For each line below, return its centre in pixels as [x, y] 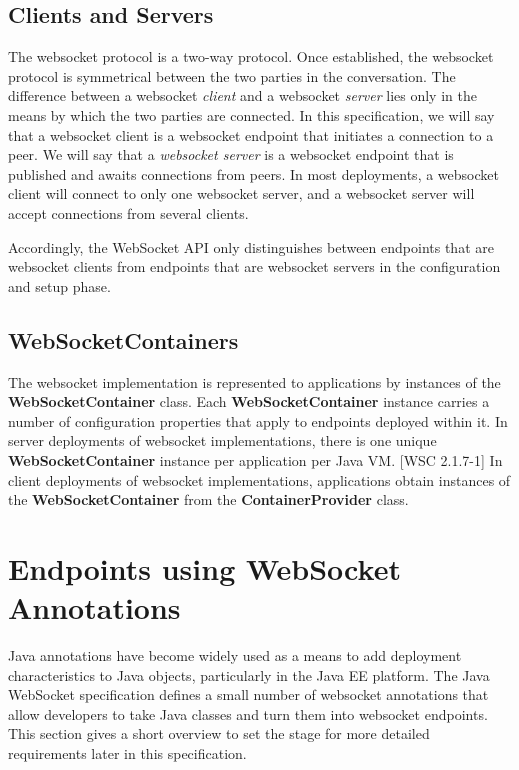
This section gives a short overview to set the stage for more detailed [219, 733]
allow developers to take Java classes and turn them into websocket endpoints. [248, 713]
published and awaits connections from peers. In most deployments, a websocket [253, 173]
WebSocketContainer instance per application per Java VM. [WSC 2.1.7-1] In [255, 459]
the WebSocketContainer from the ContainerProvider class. [208, 499]
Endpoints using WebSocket [204, 567]
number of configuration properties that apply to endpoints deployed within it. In [258, 420]
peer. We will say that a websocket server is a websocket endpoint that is [231, 154]
